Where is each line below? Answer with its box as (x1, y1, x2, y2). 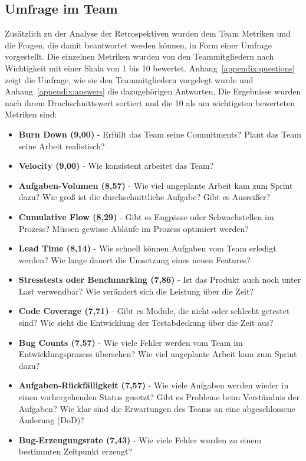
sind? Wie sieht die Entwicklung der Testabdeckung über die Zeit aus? (18, 316, 274, 329)
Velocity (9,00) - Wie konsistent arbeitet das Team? (18, 159, 214, 172)
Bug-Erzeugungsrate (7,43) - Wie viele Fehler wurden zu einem (18, 433, 262, 446)
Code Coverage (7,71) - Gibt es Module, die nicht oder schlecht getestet (18, 305, 290, 317)
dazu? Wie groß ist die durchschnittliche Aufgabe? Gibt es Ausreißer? (18, 191, 271, 203)
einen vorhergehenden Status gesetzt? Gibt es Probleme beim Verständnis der (18, 391, 300, 403)
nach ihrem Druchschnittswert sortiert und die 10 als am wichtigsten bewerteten (5, 96, 295, 109)
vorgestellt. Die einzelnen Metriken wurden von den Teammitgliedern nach (5, 50, 274, 63)
